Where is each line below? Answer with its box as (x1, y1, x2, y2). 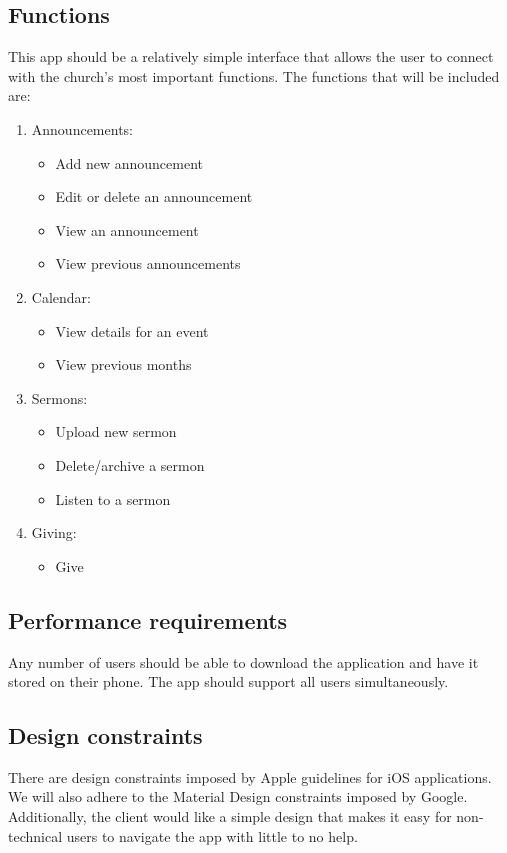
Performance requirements (8, 604, 288, 635)
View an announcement (55, 219, 199, 240)
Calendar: (31, 286, 91, 307)
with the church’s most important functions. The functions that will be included (8, 65, 500, 86)
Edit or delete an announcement (55, 186, 253, 207)
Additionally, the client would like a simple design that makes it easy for (8, 806, 452, 827)
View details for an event (55, 320, 209, 341)
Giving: (31, 522, 77, 543)
